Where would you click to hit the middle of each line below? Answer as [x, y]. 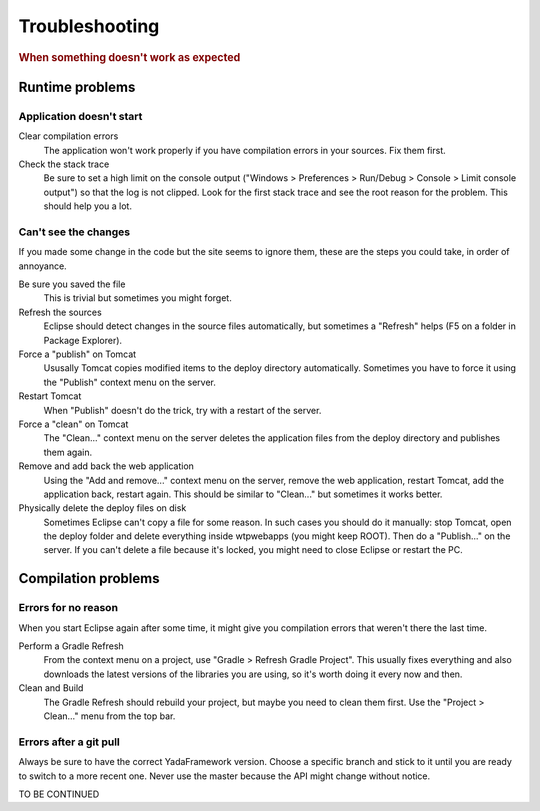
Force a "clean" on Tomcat [73, 424]
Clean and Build [51, 688]
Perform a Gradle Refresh [71, 646]
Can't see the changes [74, 232]
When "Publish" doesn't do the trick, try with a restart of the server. [182, 410]
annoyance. [42, 266]
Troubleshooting [89, 26]
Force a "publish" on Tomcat [77, 354]
